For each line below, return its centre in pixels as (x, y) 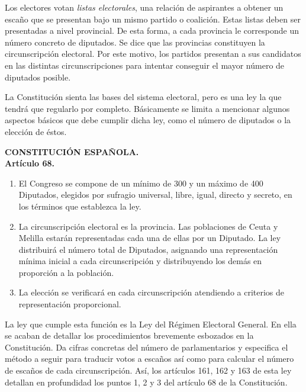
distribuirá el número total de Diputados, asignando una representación (148, 249)
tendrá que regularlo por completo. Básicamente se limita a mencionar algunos (147, 108)
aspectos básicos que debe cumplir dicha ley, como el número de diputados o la (148, 120)
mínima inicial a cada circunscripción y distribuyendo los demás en (140, 261)
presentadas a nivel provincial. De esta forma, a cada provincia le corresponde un (152, 30)
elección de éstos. (36, 131)
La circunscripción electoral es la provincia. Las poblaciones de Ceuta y (148, 226)
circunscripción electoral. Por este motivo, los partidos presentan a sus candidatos (153, 54)
